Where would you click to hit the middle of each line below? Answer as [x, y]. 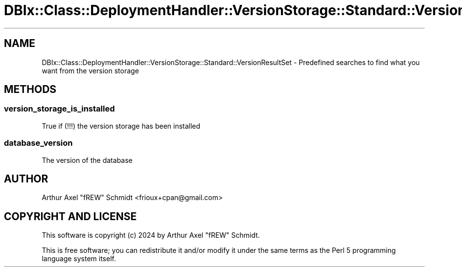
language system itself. [79, 259]
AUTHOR [26, 179]
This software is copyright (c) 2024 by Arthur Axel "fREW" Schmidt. [151, 235]
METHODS [30, 90]
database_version [38, 143]
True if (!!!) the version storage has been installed [121, 126]
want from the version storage [90, 70]
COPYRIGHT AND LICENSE [70, 216]
